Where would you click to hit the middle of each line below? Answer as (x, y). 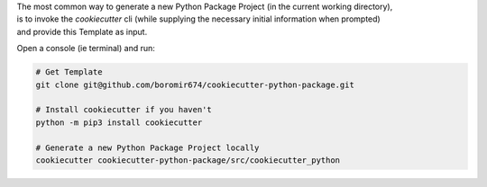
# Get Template (69, 72)
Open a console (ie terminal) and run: (86, 49)
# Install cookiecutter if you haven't (124, 110)
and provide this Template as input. (82, 31)
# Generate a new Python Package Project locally (147, 147)
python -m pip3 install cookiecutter (119, 122)
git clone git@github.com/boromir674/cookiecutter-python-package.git (195, 85)
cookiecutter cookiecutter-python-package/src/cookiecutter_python (188, 160)
